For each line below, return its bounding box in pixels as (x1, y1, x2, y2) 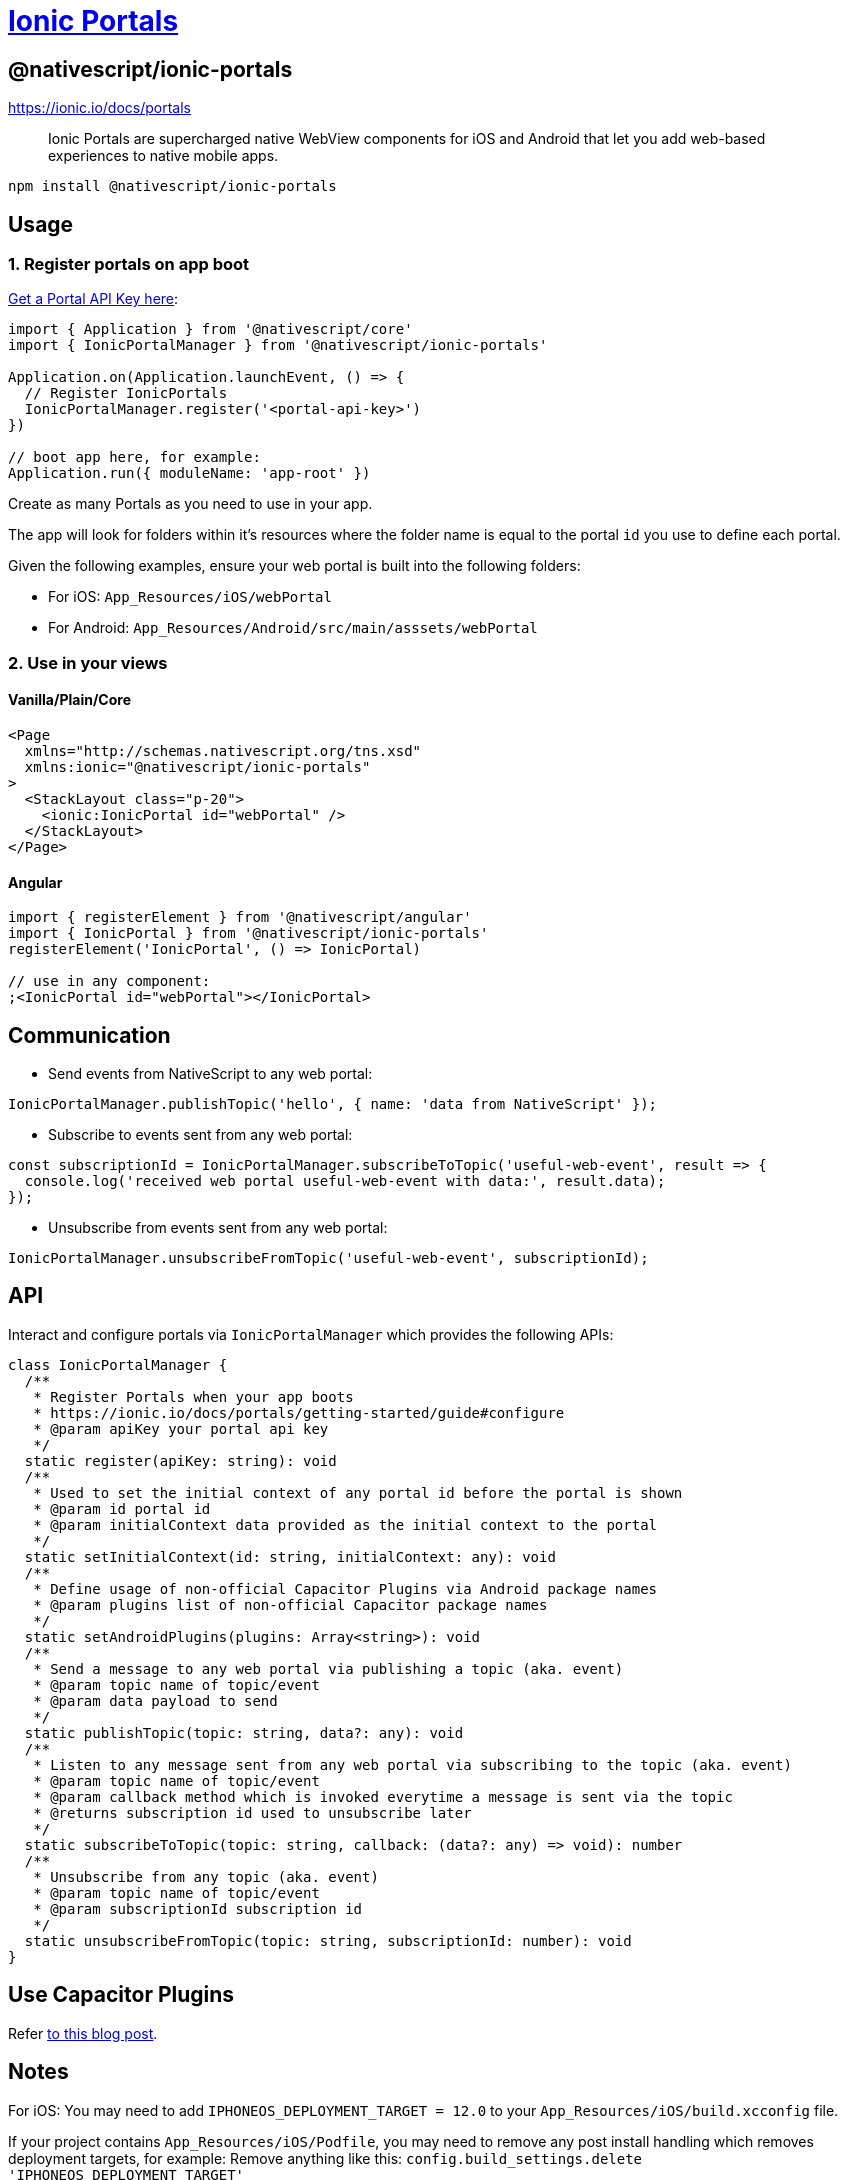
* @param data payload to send (33, 1692, 278, 1709)
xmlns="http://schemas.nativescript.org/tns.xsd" (24, 742, 422, 759)
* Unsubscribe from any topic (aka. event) (33, 1868, 379, 1885)
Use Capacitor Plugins (8, 1982, 235, 2008)
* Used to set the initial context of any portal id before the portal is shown (33, 1484, 683, 1501)
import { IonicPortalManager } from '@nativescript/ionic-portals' (8, 337, 548, 354)
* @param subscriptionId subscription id (33, 1900, 363, 1917)
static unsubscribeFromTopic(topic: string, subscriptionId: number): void (24, 1932, 632, 1949)
